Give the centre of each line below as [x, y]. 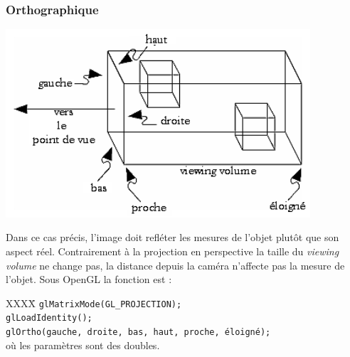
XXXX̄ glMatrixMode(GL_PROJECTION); [94, 303]
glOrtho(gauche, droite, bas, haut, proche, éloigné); [138, 332]
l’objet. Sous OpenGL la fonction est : [89, 279]
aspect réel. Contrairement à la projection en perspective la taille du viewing [173, 251]
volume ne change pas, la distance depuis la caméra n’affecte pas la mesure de [175, 265]
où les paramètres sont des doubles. [83, 345]
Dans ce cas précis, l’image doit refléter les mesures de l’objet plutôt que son [173, 237]
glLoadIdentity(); [49, 318]
